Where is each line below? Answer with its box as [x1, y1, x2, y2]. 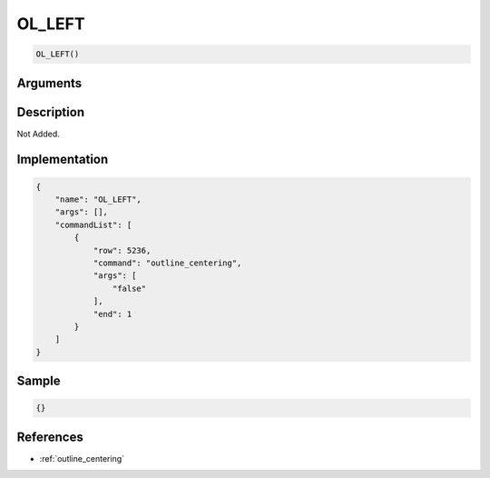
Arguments [16, 75, 83, 91]
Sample [16, 373, 61, 389]
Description [16, 105, 85, 120]
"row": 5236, [93, 245, 152, 255]
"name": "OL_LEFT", [54, 194, 142, 204]
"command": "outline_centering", [93, 258, 242, 268]
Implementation [16, 152, 109, 167]
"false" [112, 283, 147, 294]
